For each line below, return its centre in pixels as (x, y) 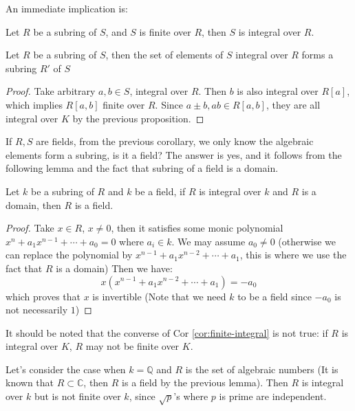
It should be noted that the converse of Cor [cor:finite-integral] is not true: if (167, 332)
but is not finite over (77, 396)
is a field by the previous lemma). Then (205, 382)
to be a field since (275, 296)
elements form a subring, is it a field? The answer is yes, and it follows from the (174, 154)
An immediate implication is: (67, 8)
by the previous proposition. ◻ (138, 118)
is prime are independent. (273, 396)
